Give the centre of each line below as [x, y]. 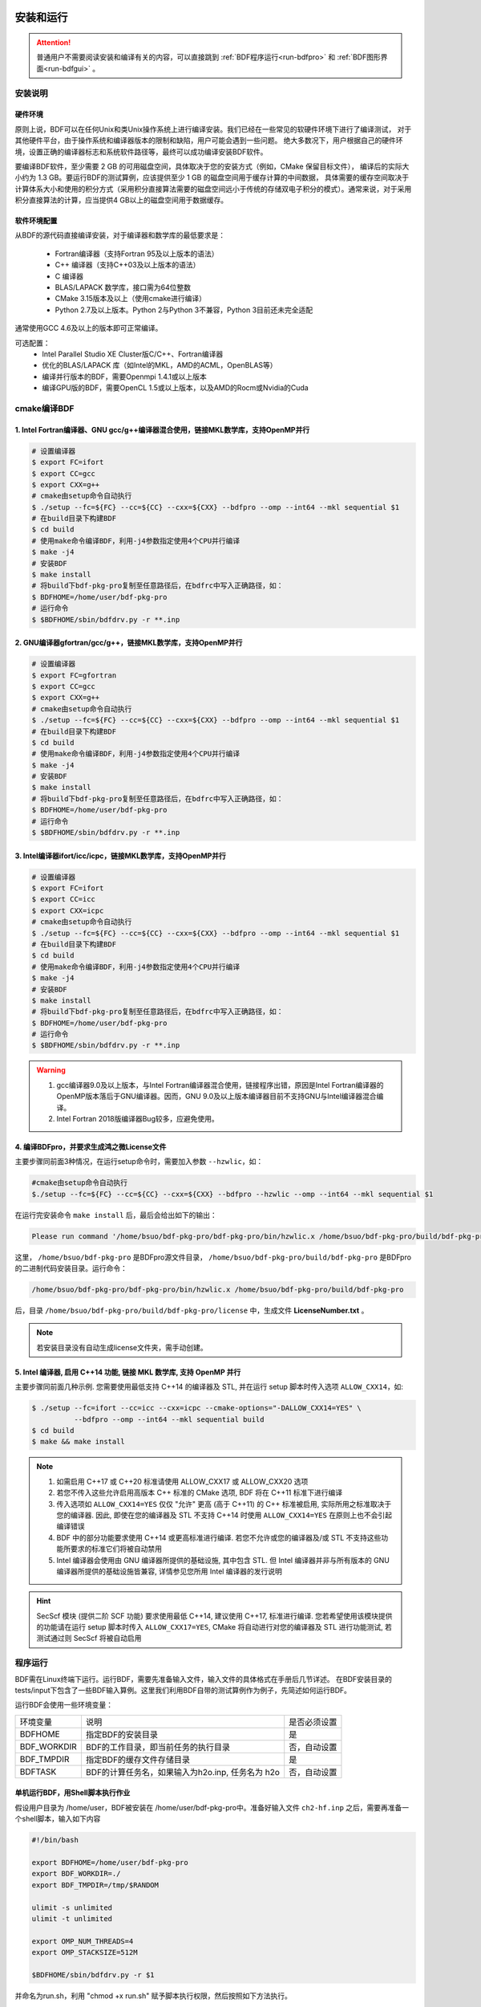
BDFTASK [38, 1772]
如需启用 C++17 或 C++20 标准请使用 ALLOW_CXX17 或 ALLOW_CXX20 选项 [182, 1481]
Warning [51, 1070]
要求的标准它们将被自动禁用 [116, 1549]
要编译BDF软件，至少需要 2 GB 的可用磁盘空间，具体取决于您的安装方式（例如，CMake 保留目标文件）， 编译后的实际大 [212, 166]
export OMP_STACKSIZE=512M [85, 1952]
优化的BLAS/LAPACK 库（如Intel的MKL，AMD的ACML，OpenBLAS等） [160, 365]
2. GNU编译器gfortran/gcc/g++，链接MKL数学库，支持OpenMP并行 [129, 643]
